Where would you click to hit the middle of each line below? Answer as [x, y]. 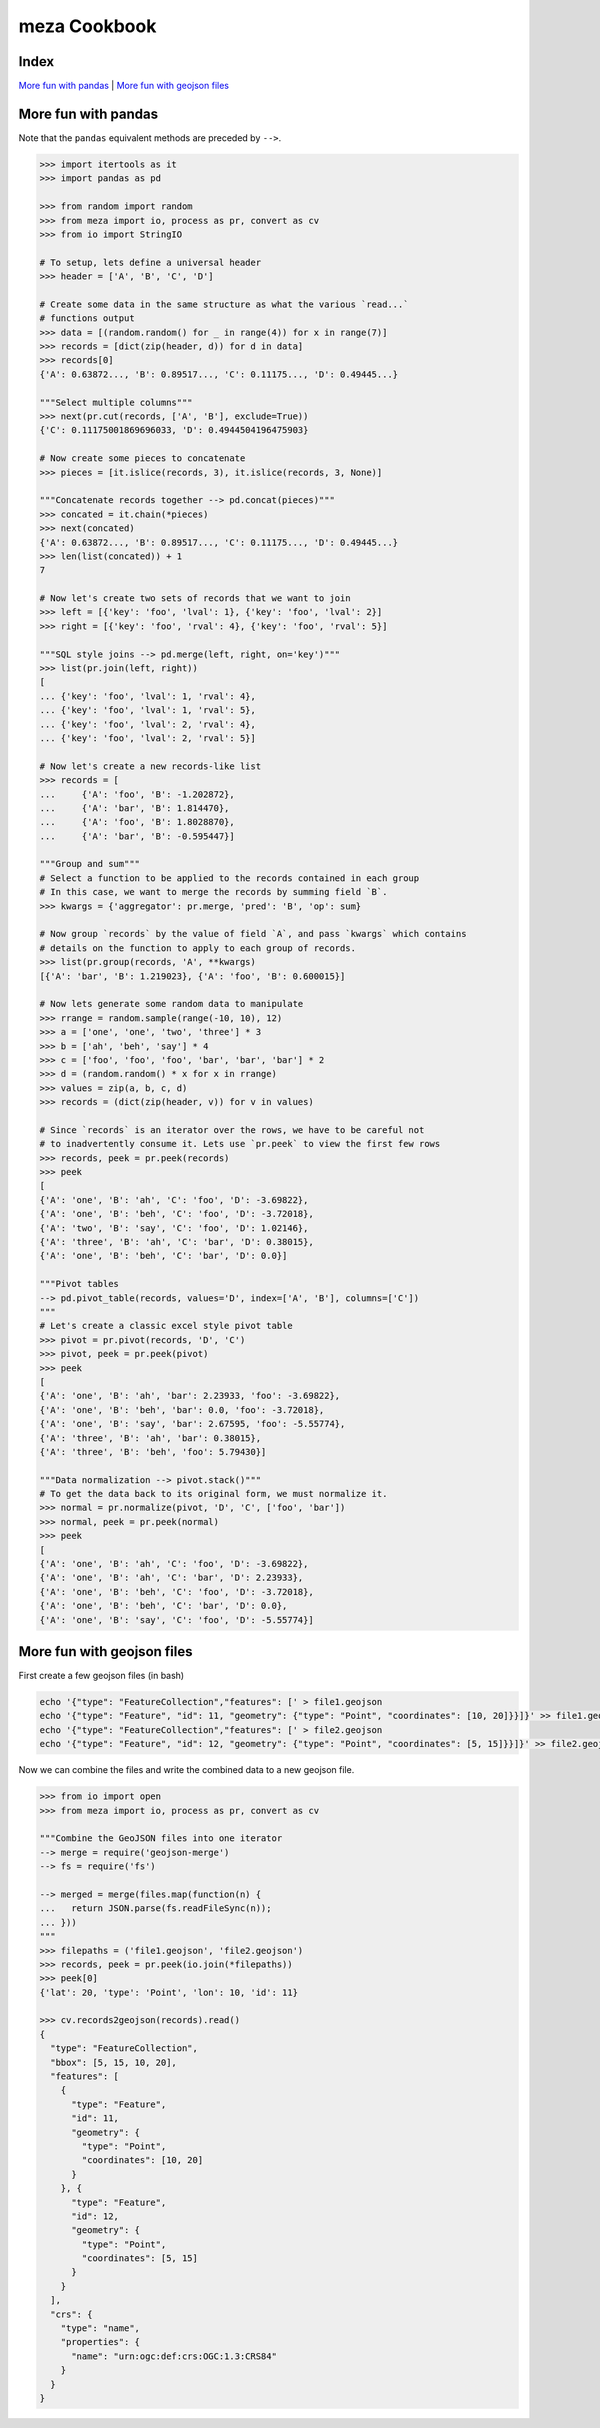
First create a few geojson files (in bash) [101, 1676]
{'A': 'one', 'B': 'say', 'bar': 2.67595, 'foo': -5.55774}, [192, 1424]
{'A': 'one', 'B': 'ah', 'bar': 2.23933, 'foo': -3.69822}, [190, 1396]
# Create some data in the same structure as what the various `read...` [224, 304]
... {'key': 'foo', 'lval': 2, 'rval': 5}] [148, 738]
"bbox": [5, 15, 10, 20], [113, 2062]
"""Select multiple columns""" [116, 402]
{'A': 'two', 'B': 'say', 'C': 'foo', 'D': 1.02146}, [174, 1228]
